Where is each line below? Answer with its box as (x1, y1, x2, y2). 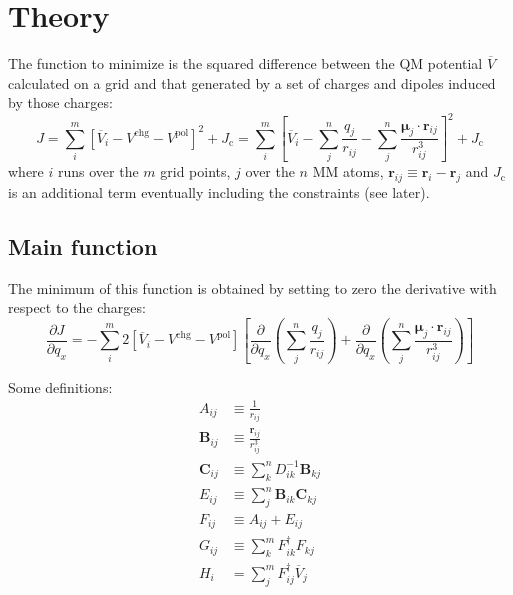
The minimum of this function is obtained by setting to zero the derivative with (8, 277, 497, 298)
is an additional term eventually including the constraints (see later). (8, 181, 430, 202)
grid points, (160, 161, 231, 182)
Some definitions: (8, 376, 113, 397)
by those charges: (8, 92, 113, 113)
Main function (8, 230, 158, 261)
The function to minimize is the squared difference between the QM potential (8, 53, 483, 74)
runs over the (57, 161, 139, 182)
